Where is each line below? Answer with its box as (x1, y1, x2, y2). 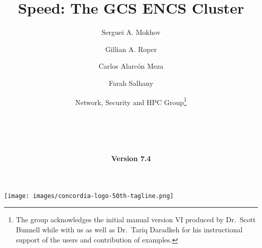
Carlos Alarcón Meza (98, 61, 164, 71)
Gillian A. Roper (105, 43, 157, 54)
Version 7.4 (111, 153, 151, 164)
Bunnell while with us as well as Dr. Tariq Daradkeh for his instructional (16, 224, 243, 234)
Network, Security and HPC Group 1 (75, 95, 187, 107)
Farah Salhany (108, 77, 154, 88)
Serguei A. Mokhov (101, 27, 161, 37)
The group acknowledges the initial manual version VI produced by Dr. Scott (16, 214, 256, 225)
